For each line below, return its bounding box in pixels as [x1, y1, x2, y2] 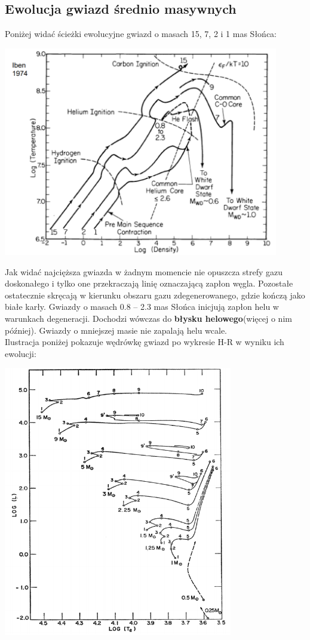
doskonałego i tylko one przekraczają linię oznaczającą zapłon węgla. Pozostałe [5, 277, 293, 290]
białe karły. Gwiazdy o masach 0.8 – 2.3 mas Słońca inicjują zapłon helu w [5, 300, 279, 313]
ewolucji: [5, 347, 36, 359]
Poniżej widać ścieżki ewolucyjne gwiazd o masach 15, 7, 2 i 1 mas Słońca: [5, 27, 277, 40]
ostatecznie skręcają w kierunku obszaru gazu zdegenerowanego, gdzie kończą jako [5, 288, 305, 301]
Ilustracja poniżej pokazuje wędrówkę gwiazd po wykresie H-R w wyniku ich [5, 336, 284, 348]
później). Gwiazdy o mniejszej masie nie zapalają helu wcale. [5, 324, 228, 336]
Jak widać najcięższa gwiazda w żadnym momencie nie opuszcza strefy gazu [5, 265, 283, 278]
